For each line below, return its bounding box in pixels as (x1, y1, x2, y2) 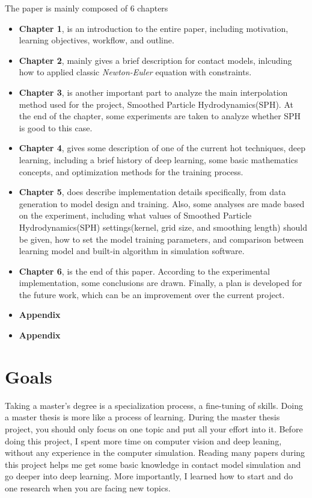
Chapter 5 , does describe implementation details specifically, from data (19, 185, 286, 198)
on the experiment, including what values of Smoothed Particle (19, 209, 252, 222)
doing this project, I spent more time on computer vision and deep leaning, (5, 434, 282, 447)
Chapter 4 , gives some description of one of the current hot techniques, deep (19, 142, 306, 154)
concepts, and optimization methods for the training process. (19, 165, 243, 178)
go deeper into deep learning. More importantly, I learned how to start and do (5, 470, 293, 482)
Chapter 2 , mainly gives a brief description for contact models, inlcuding (19, 54, 292, 66)
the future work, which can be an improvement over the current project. (19, 288, 285, 300)
